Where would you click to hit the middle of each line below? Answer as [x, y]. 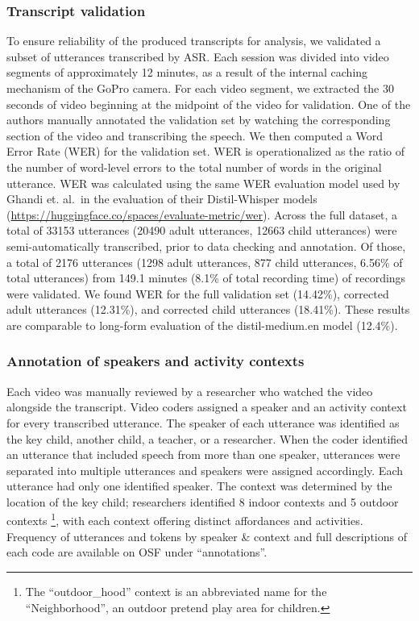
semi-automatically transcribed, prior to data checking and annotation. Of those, [206, 246]
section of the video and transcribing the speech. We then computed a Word [195, 135]
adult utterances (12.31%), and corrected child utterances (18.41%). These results [208, 309]
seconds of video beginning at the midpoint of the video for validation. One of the [209, 104]
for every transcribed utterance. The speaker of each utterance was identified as [203, 422]
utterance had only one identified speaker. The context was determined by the [199, 486]
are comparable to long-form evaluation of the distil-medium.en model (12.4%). [202, 325]
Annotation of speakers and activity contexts [156, 361]
